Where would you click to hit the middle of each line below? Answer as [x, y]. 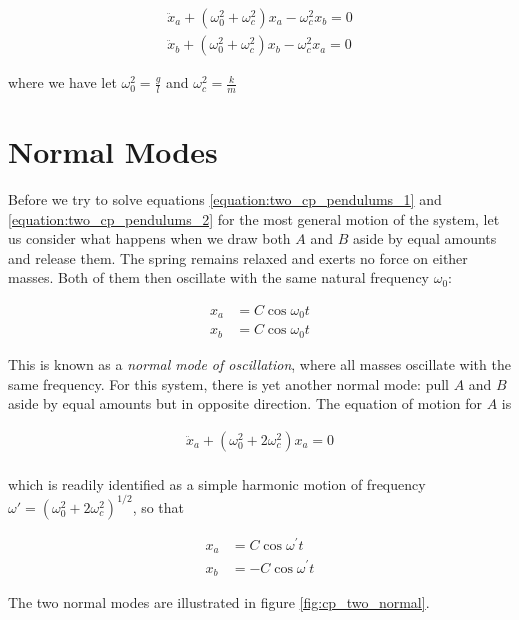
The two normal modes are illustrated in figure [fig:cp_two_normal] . [219, 602]
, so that [158, 506]
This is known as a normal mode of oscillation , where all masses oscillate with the [259, 363]
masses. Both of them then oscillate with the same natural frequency [219, 277]
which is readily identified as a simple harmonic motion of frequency [217, 483]
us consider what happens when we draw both [149, 238]
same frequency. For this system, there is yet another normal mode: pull [228, 383]
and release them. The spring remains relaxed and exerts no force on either [238, 257]
